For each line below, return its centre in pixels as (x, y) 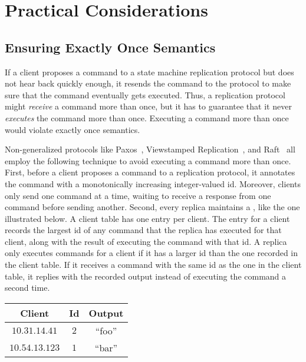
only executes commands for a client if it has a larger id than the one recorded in (152, 253)
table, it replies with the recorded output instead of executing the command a (146, 276)
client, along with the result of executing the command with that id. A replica (146, 241)
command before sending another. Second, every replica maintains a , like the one (152, 207)
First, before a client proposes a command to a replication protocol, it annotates (150, 172)
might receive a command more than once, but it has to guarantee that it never (148, 106)
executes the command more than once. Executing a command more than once (147, 117)
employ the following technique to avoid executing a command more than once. (148, 160)
